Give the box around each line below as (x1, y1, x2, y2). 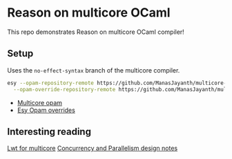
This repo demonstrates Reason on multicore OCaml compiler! (7, 28, 184, 36)
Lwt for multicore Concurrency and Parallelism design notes (7, 144, 178, 153)
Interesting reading (7, 126, 92, 138)
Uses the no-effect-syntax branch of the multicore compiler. (7, 66, 180, 74)
